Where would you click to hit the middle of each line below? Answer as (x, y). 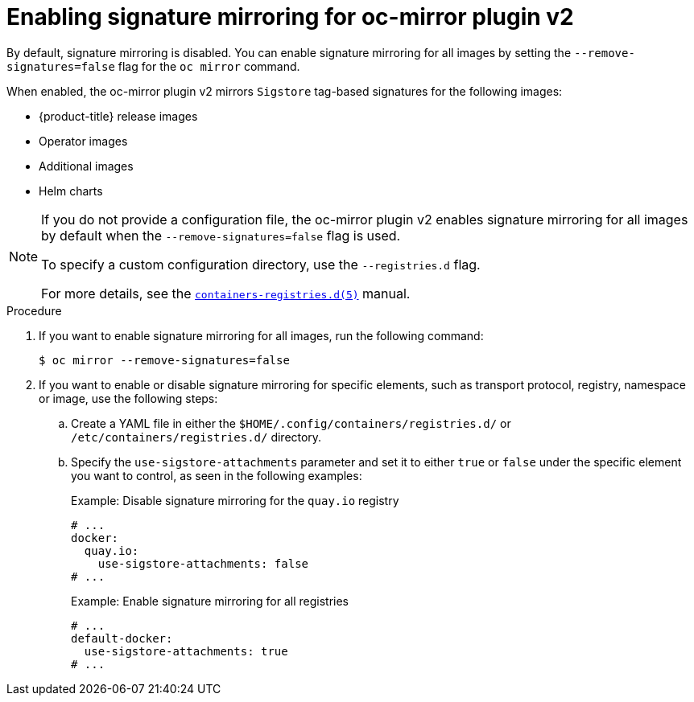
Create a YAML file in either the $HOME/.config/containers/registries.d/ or (291, 423)
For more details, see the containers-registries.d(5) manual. (226, 293)
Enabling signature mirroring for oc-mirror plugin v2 (290, 17)
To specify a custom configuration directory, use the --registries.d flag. (261, 264)
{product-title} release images (118, 116)
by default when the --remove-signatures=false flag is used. (221, 235)
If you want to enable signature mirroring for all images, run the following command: (261, 335)
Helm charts (71, 191)
